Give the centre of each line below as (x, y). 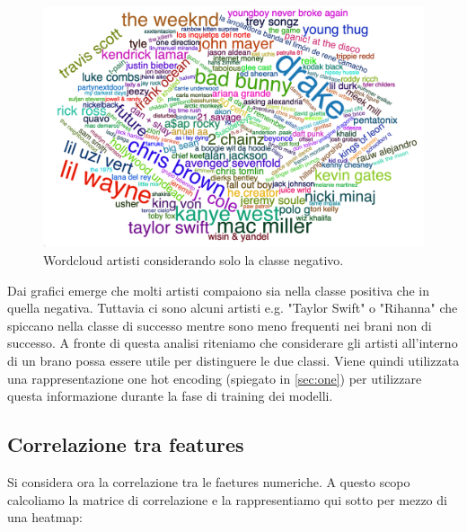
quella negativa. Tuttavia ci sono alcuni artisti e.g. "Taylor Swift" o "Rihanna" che (233, 308)
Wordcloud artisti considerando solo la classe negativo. (194, 260)
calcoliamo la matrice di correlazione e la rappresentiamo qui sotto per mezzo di (227, 499)
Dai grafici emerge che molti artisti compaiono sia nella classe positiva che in (219, 290)
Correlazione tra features (126, 444)
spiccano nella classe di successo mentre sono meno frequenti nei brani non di (220, 325)
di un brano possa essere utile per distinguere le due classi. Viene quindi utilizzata (233, 361)
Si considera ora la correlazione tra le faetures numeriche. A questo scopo (209, 482)
